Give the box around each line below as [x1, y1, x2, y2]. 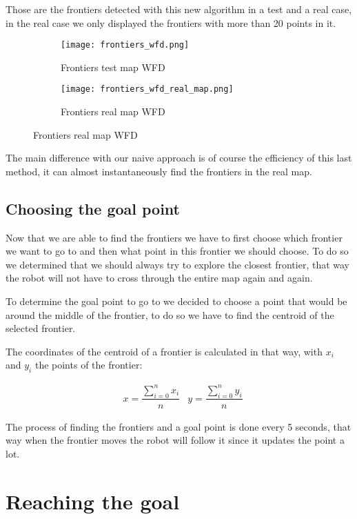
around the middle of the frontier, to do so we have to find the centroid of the [6, 307, 334, 322]
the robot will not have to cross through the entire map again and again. [6, 271, 313, 285]
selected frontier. [6, 321, 76, 335]
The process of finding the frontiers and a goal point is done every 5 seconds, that [6, 419, 351, 433]
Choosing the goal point [6, 197, 181, 219]
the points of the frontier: [34, 358, 143, 372]
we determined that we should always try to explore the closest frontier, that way [6, 257, 350, 271]
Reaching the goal [6, 487, 180, 515]
